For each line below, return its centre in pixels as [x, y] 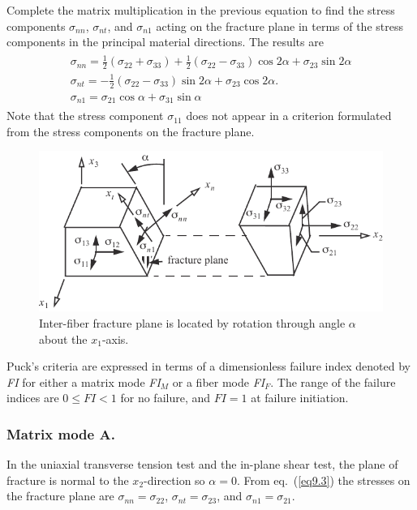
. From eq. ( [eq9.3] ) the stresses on [323, 480]
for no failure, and [166, 398]
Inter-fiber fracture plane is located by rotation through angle [192, 323]
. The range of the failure [333, 381]
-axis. [115, 339]
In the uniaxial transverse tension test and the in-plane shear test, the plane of [202, 464]
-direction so [174, 480]
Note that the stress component [85, 116]
